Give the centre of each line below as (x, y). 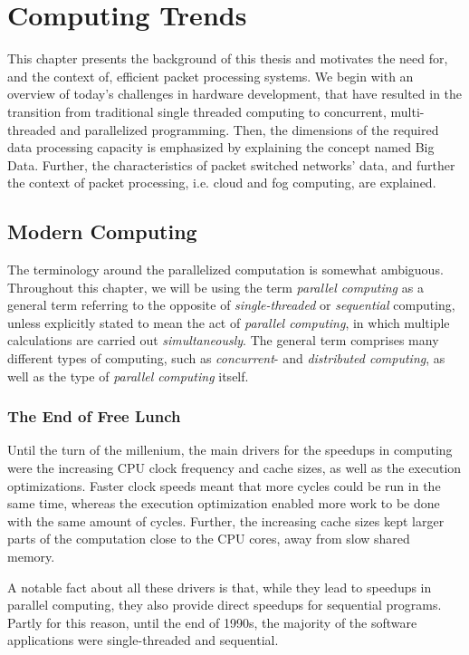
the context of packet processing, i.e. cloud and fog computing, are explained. (222, 183)
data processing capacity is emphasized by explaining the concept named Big (221, 147)
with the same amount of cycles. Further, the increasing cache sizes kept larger (226, 520)
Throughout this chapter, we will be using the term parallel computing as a (215, 287)
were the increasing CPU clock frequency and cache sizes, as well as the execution (234, 468)
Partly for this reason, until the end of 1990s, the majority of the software (212, 622)
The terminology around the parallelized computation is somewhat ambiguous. (225, 270)
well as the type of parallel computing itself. (128, 376)
